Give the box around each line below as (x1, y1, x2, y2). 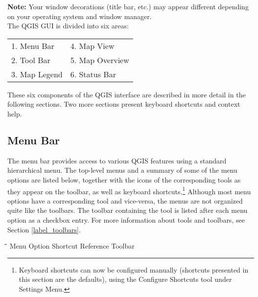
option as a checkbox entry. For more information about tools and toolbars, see (7, 214, 245, 225)
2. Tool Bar (11, 54, 50, 66)
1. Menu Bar (11, 40, 54, 51)
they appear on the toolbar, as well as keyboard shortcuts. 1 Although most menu (7, 184, 251, 196)
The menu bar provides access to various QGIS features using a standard (7, 155, 227, 165)
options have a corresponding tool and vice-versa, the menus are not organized (7, 195, 243, 206)
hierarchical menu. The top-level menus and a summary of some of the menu (7, 165, 237, 175)
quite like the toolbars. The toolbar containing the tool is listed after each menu (7, 205, 248, 215)
